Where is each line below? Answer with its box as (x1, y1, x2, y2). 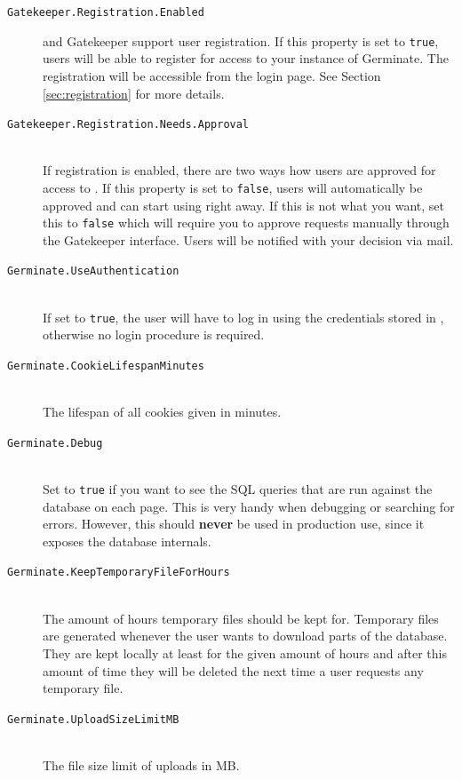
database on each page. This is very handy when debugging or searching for (43, 497, 455, 515)
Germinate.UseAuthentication (7, 265, 179, 278)
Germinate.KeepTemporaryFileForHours (7, 566, 230, 579)
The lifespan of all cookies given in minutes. (43, 402, 282, 421)
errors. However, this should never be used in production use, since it (43, 514, 425, 533)
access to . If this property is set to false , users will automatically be (43, 178, 423, 196)
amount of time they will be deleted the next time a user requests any (43, 661, 424, 680)
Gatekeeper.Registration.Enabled (7, 6, 204, 19)
